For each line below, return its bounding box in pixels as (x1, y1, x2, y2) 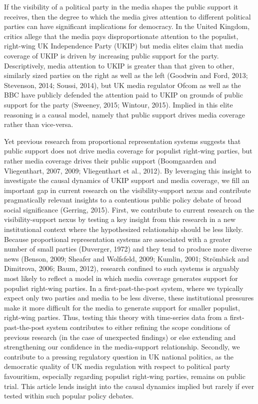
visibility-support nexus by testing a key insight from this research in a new (4, 214, 236, 224)
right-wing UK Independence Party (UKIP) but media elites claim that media (4, 40, 243, 51)
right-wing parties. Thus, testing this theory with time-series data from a (4, 312, 228, 322)
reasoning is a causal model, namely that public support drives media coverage (4, 109, 245, 119)
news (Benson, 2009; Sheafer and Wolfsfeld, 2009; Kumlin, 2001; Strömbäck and (4, 253, 249, 263)
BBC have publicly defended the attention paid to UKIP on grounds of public (4, 89, 243, 100)
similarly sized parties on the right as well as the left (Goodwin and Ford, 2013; (4, 70, 248, 80)
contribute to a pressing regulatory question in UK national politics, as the (4, 351, 234, 361)
